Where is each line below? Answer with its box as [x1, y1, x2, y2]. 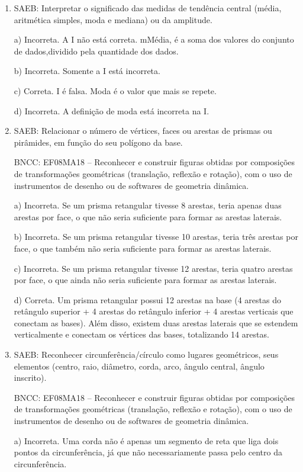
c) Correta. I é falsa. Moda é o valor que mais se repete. [14, 84, 217, 97]
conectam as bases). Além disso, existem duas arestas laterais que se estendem [14, 316, 298, 329]
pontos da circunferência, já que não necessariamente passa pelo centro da [14, 446, 282, 458]
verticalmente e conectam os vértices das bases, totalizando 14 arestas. [14, 328, 269, 341]
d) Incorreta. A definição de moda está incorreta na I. [14, 104, 209, 117]
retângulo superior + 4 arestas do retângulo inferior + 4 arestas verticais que [14, 305, 294, 317]
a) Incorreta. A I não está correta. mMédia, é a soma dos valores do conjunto [14, 33, 294, 46]
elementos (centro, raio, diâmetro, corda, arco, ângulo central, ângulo [14, 359, 265, 372]
